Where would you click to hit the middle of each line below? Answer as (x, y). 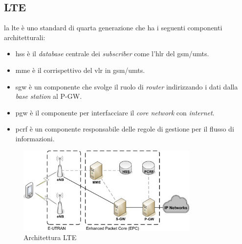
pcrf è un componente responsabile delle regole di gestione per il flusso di (125, 129)
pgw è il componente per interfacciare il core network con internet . (115, 112)
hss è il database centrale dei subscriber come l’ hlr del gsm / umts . (112, 54)
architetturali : (25, 37)
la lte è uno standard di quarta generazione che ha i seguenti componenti (113, 28)
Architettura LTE (50, 237)
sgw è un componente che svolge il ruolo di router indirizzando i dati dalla (127, 86)
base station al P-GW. (49, 96)
